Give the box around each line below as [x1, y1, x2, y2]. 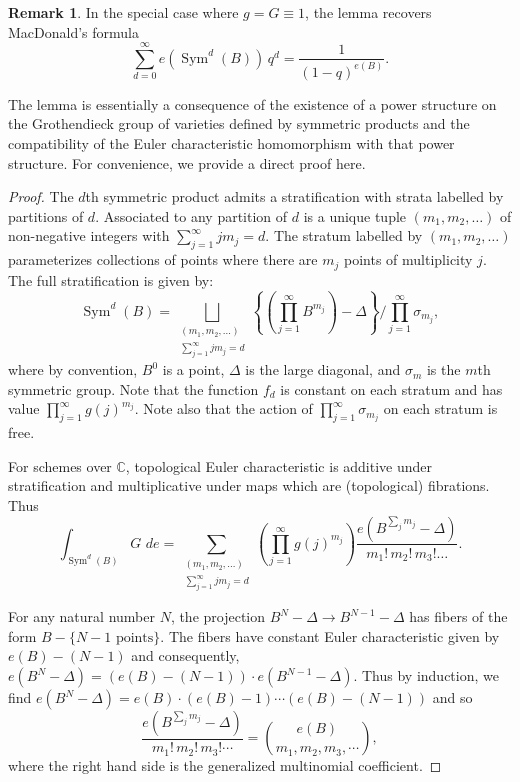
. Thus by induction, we [353, 665, 499, 686]
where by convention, [8, 359, 138, 380]
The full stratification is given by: [8, 269, 214, 290]
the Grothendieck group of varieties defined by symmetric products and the [8, 113, 470, 134]
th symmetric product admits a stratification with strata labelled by [85, 186, 504, 207]
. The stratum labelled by [265, 225, 423, 246]
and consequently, [131, 645, 240, 666]
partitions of [8, 205, 84, 226]
